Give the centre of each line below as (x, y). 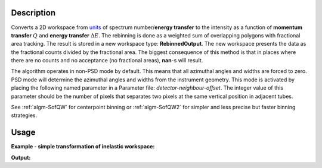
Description (33, 13)
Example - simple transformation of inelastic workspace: (83, 147)
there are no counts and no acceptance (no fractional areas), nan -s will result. (107, 61)
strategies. (24, 115)
